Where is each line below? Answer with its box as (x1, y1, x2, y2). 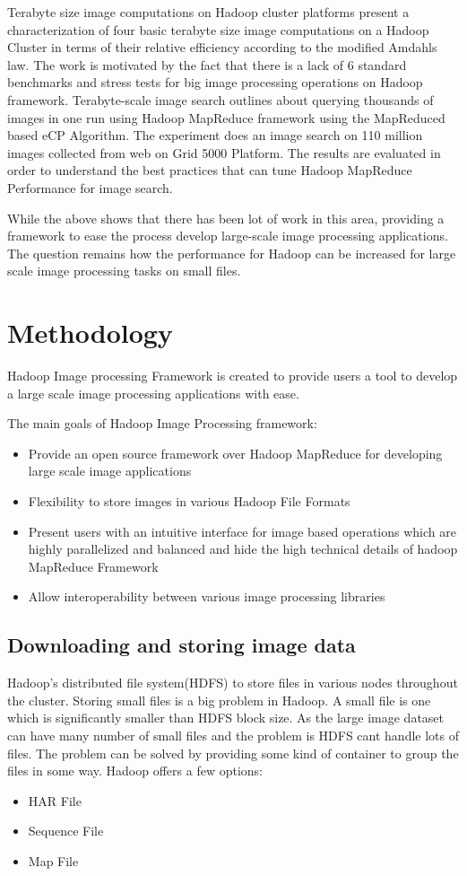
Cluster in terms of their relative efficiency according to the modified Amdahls (7, 38, 437, 57)
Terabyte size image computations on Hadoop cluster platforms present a (7, 3, 410, 21)
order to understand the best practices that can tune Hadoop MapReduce (7, 161, 412, 180)
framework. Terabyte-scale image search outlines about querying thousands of (7, 90, 434, 109)
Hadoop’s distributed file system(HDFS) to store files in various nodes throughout (7, 673, 458, 692)
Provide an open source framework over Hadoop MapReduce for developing (28, 443, 443, 462)
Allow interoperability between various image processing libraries (28, 587, 385, 606)
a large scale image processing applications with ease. (7, 383, 299, 402)
